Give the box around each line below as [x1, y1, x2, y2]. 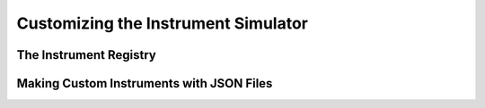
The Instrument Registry [16, 47, 157, 62]
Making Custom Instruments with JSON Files [16, 76, 273, 91]
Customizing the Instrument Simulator [16, 13, 309, 33]
